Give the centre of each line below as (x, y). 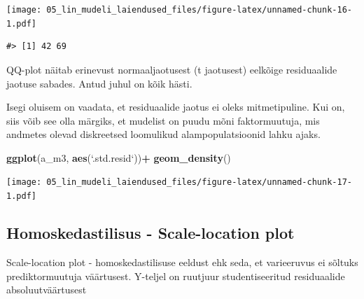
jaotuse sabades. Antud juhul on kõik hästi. (99, 83)
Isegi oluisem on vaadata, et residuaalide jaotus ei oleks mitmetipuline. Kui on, (176, 107)
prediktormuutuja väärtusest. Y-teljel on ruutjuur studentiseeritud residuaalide (176, 276)
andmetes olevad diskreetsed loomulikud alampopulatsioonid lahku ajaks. (163, 134)
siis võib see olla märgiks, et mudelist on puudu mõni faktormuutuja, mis (163, 120)
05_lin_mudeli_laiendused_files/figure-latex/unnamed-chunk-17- (199, 182)
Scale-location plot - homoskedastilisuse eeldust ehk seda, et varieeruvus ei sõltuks (182, 262)
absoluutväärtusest (47, 290)
